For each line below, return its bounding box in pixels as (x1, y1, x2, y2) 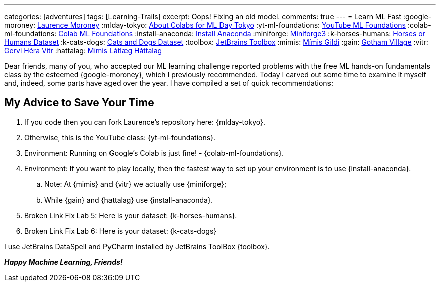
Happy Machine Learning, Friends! (4, 257, 123, 266)
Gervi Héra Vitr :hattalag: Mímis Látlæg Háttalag (4, 46, 162, 55)
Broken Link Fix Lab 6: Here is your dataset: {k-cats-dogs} (24, 226, 217, 235)
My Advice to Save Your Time (4, 96, 154, 109)
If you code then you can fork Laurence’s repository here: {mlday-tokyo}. (24, 117, 265, 126)
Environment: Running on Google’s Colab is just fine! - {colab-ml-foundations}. (24, 148, 284, 157)
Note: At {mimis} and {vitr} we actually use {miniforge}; (44, 179, 227, 188)
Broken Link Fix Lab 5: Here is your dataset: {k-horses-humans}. (24, 211, 237, 220)
